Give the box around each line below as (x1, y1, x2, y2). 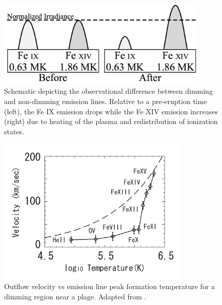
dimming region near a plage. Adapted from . (4, 291, 147, 301)
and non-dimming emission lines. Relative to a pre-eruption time (4, 95, 207, 106)
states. (4, 126, 25, 136)
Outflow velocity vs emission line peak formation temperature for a (4, 281, 215, 292)
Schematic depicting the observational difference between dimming (4, 86, 213, 96)
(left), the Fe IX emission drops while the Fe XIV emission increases (4, 106, 218, 116)
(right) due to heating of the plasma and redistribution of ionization (4, 116, 218, 127)
